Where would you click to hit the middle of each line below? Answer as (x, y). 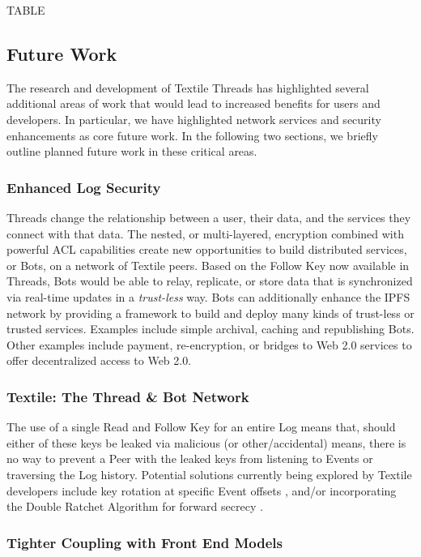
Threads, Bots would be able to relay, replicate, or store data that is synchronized (210, 281)
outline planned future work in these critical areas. (132, 151)
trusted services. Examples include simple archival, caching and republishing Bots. (210, 329)
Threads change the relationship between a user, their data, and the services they (209, 217)
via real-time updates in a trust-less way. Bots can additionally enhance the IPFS (208, 296)
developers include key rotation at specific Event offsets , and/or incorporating (202, 490)
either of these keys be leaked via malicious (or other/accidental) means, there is (206, 442)
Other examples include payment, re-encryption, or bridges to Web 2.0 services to (209, 344)
